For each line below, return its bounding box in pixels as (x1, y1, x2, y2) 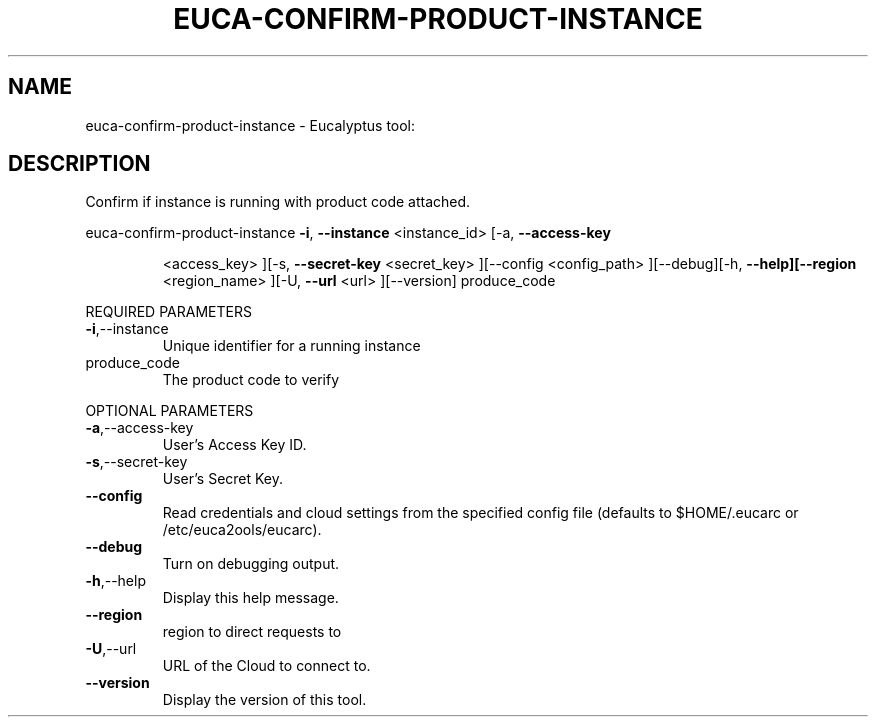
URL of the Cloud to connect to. (162, 657, 371, 675)
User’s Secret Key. (162, 470, 284, 488)
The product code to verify (162, 371, 340, 389)
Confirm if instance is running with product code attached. (85, 193, 471, 211)
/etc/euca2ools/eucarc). (162, 521, 322, 539)
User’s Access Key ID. (162, 436, 307, 454)
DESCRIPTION (8, 151, 151, 177)
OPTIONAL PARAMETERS (85, 402, 254, 420)
